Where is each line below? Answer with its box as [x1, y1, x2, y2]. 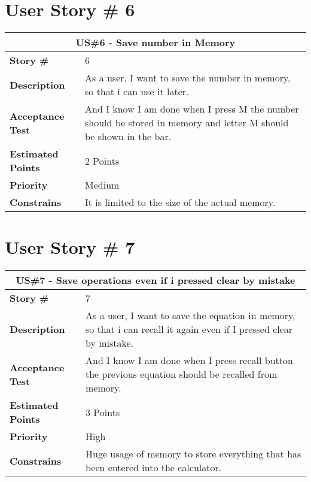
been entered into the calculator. [86, 460, 222, 475]
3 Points [86, 405, 120, 419]
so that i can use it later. [85, 84, 189, 99]
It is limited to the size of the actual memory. [85, 195, 276, 210]
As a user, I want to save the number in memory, [85, 71, 291, 85]
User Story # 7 [5, 235, 135, 259]
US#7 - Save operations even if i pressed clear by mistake [16, 273, 295, 287]
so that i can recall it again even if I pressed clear [86, 322, 293, 337]
